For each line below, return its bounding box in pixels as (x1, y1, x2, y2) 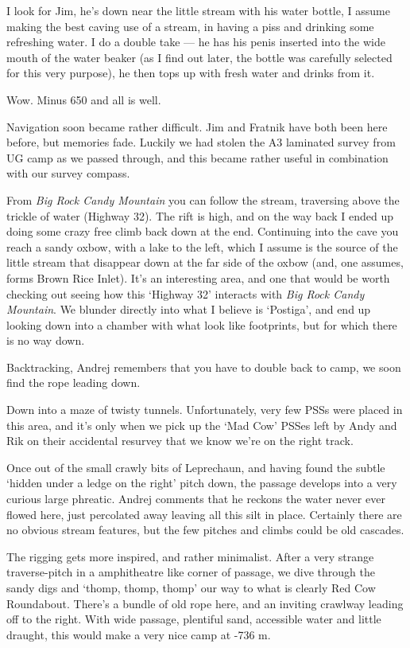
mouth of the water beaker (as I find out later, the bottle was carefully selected (6, 49, 393, 65)
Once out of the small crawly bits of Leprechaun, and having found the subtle (6, 459, 385, 475)
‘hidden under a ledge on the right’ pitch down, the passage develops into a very (6, 474, 397, 491)
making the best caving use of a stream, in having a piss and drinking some (6, 18, 374, 34)
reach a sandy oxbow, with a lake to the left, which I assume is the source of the (6, 238, 398, 255)
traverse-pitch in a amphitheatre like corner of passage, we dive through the (6, 564, 376, 580)
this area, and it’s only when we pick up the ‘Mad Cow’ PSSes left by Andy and (6, 416, 397, 433)
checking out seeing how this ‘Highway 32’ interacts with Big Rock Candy (6, 285, 365, 302)
